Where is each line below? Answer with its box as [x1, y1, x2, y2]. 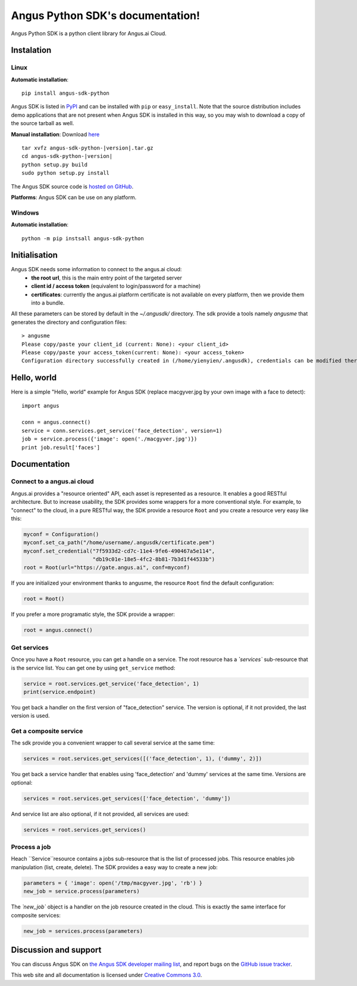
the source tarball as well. [11, 120, 74, 127]
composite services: [11, 911, 61, 919]
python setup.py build [21, 161, 88, 168]
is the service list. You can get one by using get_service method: [11, 664, 176, 671]
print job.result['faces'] [21, 444, 101, 451]
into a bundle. [31, 299, 65, 306]
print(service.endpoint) [23, 689, 96, 695]
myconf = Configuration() [23, 531, 99, 538]
